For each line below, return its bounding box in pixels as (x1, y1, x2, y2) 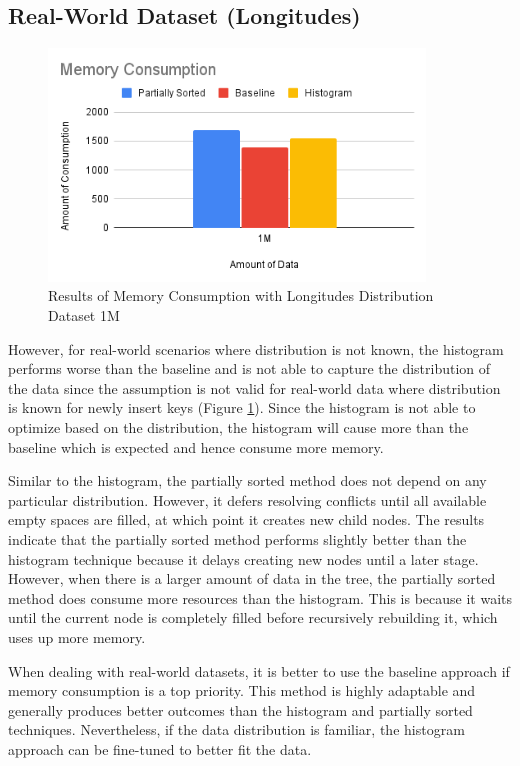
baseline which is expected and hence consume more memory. (8, 436, 384, 457)
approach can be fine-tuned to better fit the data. (8, 738, 312, 759)
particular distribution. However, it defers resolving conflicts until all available (8, 489, 487, 510)
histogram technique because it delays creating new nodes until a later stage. (8, 548, 479, 569)
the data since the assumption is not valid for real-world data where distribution (8, 377, 501, 398)
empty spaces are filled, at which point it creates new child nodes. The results (8, 509, 485, 530)
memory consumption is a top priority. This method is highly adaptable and (8, 680, 476, 701)
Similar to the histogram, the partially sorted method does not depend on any (8, 470, 487, 491)
